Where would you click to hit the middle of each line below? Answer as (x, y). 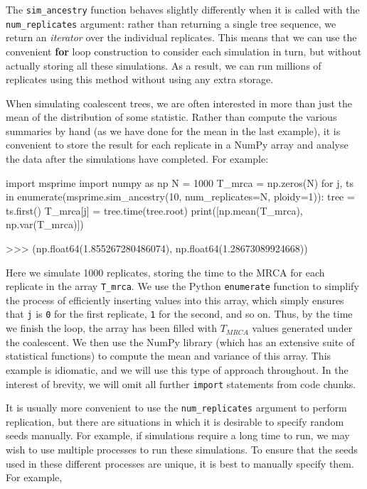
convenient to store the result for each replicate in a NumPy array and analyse (177, 145)
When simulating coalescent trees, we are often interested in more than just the (179, 103)
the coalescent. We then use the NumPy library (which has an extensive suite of (180, 342)
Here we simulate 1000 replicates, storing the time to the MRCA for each (165, 272)
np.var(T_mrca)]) (45, 224)
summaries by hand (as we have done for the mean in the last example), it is (173, 130)
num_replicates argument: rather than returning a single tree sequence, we (171, 23)
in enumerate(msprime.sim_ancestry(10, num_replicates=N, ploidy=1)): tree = (180, 197)
